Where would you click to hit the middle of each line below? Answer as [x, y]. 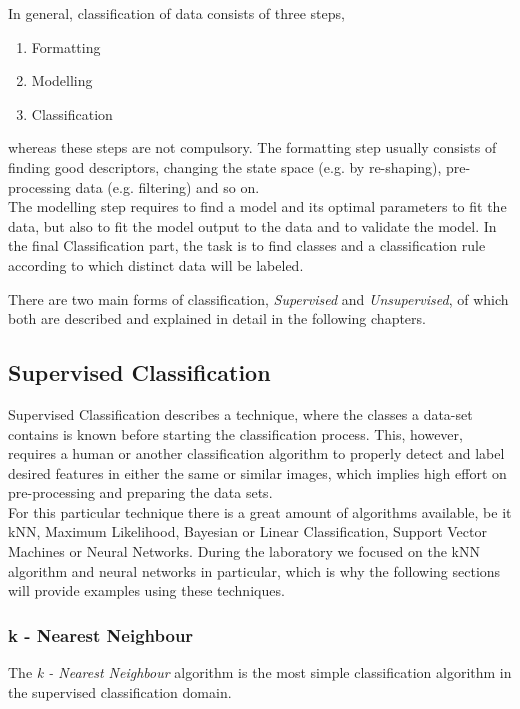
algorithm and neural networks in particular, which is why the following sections [254, 570]
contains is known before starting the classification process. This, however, [235, 433]
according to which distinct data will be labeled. [156, 264]
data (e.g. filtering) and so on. [167, 186]
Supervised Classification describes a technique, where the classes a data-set [240, 413]
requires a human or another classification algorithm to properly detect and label [256, 453]
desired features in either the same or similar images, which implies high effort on [257, 472]
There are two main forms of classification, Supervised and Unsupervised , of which [258, 298]
